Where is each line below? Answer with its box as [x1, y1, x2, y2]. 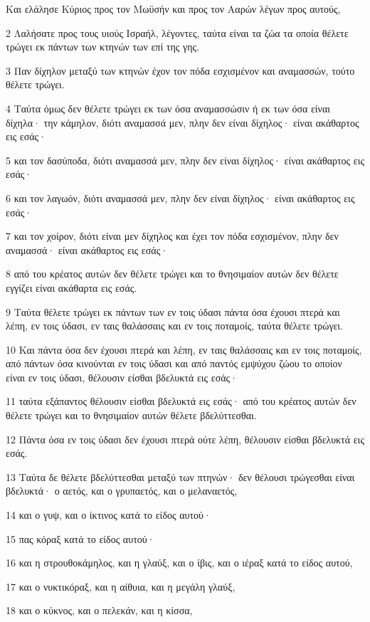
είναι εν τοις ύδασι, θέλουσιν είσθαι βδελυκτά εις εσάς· [6, 369, 238, 384]
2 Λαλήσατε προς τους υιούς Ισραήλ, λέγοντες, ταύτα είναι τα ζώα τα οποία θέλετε [6, 25, 349, 40]
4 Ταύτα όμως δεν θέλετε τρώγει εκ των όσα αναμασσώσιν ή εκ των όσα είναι [6, 100, 331, 115]
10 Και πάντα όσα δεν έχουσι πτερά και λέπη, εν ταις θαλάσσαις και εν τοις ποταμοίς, [6, 342, 362, 357]
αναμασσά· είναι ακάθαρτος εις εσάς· [6, 242, 169, 257]
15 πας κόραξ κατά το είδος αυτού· [6, 531, 155, 546]
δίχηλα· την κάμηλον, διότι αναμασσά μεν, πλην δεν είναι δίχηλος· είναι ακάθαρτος [6, 115, 359, 130]
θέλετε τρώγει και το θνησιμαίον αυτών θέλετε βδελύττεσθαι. [6, 408, 257, 423]
